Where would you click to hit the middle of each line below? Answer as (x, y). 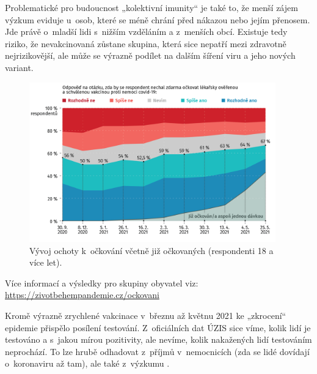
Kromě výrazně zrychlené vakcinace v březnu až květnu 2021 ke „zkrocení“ (146, 315)
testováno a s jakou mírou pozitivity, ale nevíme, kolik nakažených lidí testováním (158, 339)
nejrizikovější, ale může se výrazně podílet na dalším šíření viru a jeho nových (150, 55)
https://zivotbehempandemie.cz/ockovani (82, 295)
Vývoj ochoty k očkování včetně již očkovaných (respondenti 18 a (151, 250)
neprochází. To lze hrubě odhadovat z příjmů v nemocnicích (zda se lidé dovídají (157, 351)
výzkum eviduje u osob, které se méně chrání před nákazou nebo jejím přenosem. (158, 19)
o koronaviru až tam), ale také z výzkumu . (87, 363)
